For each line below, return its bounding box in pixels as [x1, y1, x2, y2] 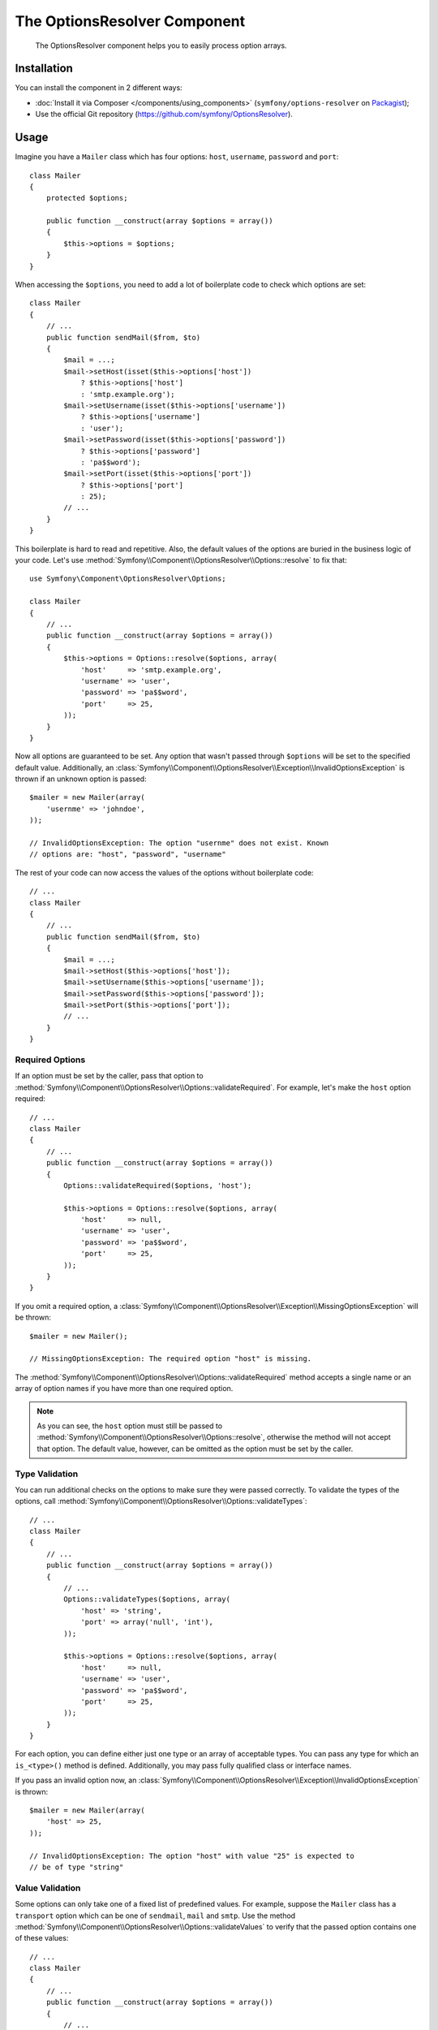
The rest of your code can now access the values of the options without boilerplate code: [15, 867, 314, 877]
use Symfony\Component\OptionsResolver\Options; [29, 574, 226, 584]
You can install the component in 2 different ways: [15, 83, 182, 93]
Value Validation [15, 1882, 81, 1894]
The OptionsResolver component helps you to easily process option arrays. [35, 41, 287, 50]
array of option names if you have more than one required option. [15, 1384, 234, 1393]
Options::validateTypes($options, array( [63, 1595, 231, 1604]
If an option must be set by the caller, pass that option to [15, 1071, 204, 1081]
